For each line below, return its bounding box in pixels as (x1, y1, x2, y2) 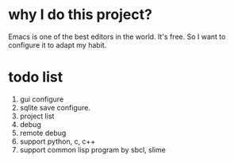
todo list (8, 68, 63, 87)
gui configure (19, 94, 64, 104)
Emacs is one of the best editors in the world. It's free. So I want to (8, 32, 226, 41)
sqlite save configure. (19, 102, 91, 112)
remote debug (19, 128, 67, 137)
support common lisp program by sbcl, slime (19, 145, 167, 154)
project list (19, 111, 55, 121)
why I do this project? (8, 6, 153, 24)
